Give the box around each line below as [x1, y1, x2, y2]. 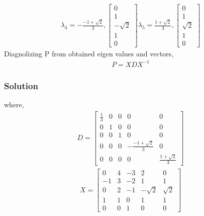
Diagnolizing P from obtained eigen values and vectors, [4, 48, 174, 58]
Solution [4, 79, 38, 92]
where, [4, 99, 24, 110]
